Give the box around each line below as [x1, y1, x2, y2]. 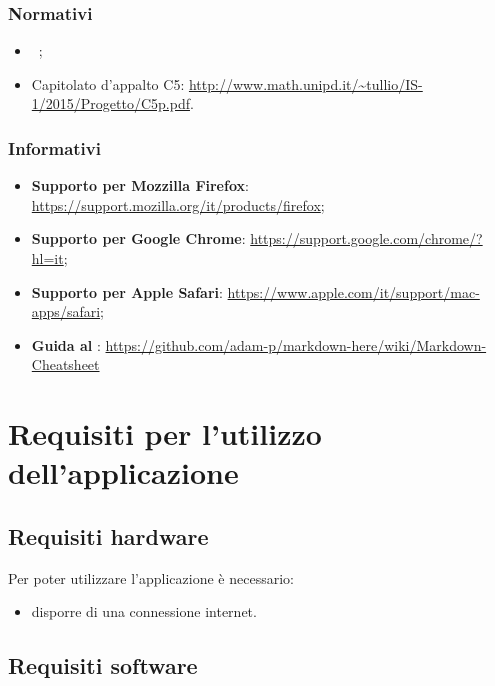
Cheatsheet [31, 354, 100, 375]
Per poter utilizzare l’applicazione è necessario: [8, 567, 294, 588]
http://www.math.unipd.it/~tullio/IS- [188, 73, 423, 94]
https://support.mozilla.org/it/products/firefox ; [31, 194, 325, 215]
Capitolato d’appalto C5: [31, 73, 185, 94]
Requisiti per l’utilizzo [8, 413, 322, 454]
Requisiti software [8, 650, 198, 681]
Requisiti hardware [8, 520, 209, 551]
